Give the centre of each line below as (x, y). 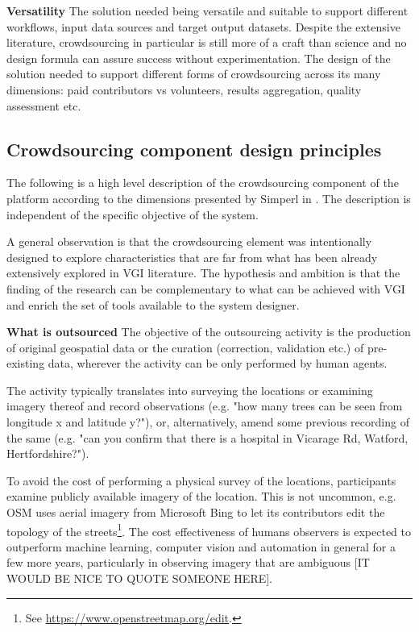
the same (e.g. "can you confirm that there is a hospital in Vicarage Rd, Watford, (207, 437)
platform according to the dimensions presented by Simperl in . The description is (209, 198)
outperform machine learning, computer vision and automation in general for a (201, 546)
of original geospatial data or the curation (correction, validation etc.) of (185, 347)
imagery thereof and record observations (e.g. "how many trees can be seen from (205, 406)
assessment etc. (44, 105)
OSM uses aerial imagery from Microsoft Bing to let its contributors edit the (196, 512)
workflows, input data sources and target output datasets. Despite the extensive (203, 26)
